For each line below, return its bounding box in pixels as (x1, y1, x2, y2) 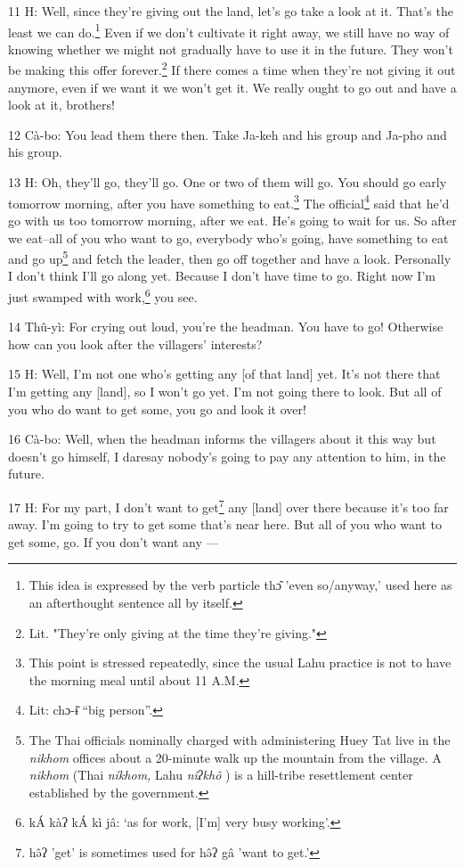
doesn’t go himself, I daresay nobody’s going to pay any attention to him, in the (8, 446, 446, 465)
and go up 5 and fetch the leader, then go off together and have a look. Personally (8, 247, 452, 267)
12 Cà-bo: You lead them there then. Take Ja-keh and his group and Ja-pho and (8, 125, 447, 143)
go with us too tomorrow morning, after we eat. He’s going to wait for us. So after (8, 210, 457, 229)
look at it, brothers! (8, 95, 115, 114)
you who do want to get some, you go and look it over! (8, 399, 306, 418)
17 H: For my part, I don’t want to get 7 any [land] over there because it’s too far (8, 495, 449, 516)
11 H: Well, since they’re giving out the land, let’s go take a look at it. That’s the (8, 2, 453, 20)
